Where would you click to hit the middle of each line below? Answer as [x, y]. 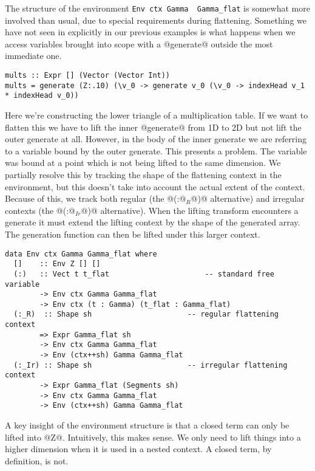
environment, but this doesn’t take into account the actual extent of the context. [155, 186]
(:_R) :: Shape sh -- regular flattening [146, 315]
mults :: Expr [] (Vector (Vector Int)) [88, 76]
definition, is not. [37, 460]
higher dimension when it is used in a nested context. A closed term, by [138, 449]
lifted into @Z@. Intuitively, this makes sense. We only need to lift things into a [153, 437]
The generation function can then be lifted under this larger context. [133, 234]
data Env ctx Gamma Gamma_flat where [81, 254]
